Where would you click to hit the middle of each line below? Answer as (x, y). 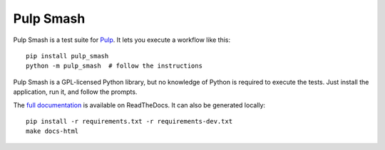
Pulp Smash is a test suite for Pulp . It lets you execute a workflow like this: (122, 40)
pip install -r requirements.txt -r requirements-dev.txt (129, 121)
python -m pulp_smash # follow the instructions (114, 66)
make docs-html (52, 131)
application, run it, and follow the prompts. (75, 92)
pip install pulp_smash (67, 56)
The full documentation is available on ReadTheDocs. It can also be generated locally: (139, 105)
